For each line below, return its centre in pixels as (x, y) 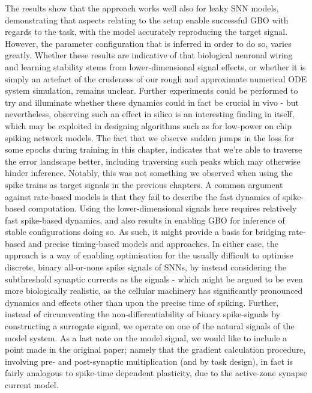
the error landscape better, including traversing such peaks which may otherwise (153, 161)
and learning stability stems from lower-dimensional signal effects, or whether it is (155, 66)
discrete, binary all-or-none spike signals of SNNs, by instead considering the (145, 267)
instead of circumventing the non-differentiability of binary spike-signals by (142, 314)
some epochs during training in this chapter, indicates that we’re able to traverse (154, 149)
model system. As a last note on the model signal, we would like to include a (146, 337)
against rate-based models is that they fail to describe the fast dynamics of (142, 196)
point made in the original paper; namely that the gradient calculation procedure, (155, 349)
